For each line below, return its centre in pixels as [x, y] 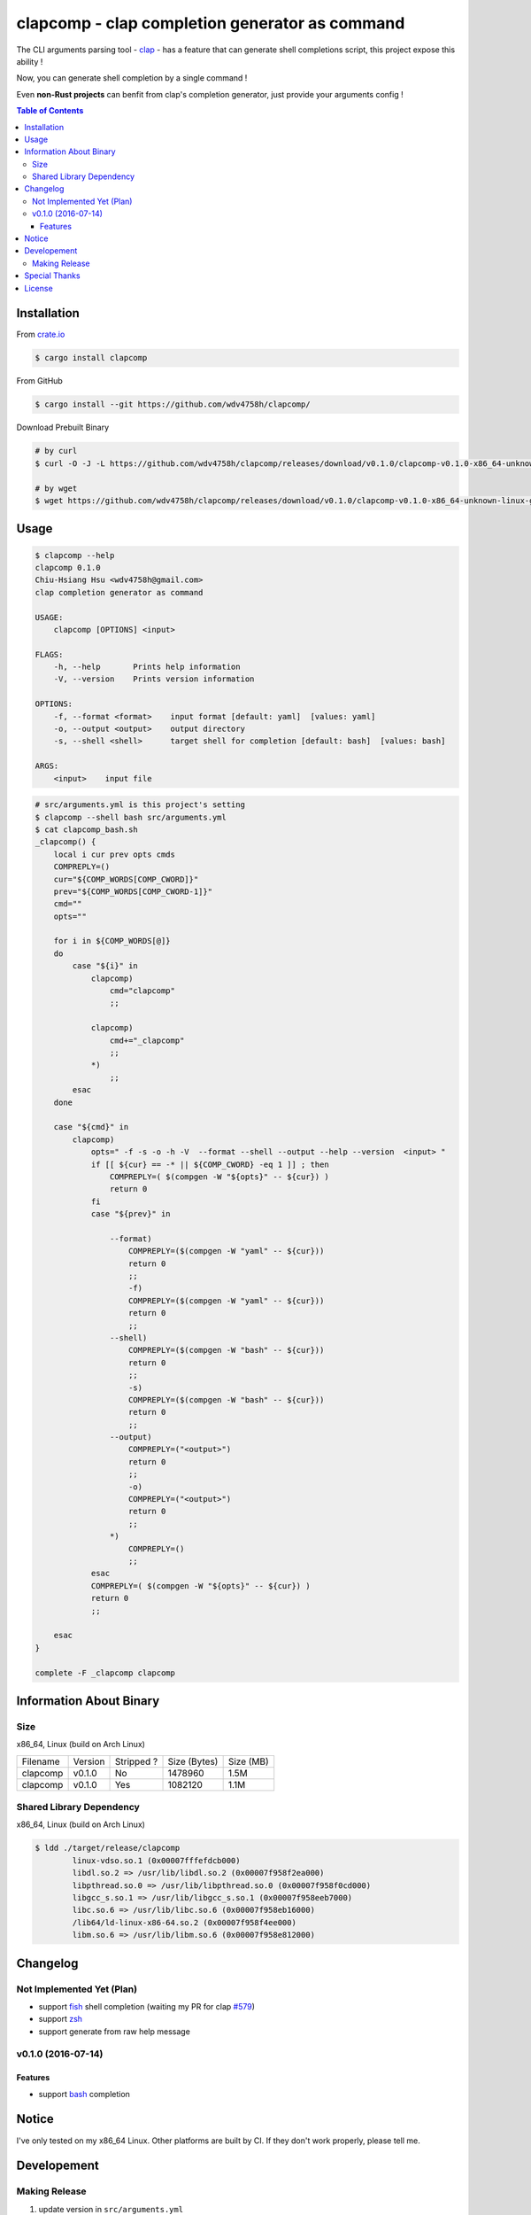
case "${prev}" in [131, 1214]
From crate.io [41, 334]
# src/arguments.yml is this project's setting [140, 805]
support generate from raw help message [114, 2031]
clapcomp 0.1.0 [68, 567]
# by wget [56, 488]
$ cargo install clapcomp [91, 358]
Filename [41, 1761]
